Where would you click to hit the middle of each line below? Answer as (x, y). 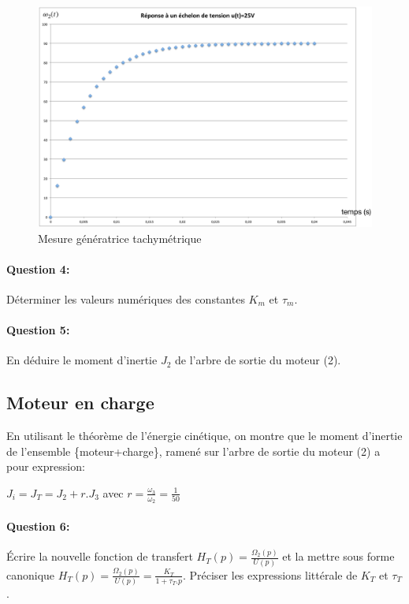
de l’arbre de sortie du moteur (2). (258, 360)
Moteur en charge (80, 403)
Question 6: (38, 526)
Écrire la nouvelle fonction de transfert (100, 556)
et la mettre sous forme (338, 556)
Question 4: (38, 268)
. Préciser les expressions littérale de (270, 574)
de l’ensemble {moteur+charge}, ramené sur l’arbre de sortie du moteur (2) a (193, 451)
